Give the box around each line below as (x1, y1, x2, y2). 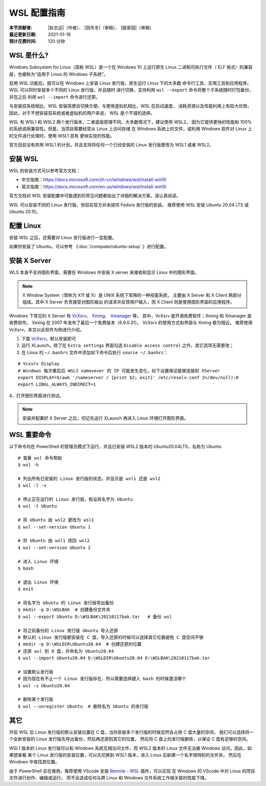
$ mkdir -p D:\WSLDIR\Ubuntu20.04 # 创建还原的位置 (18, 642, 142, 647)
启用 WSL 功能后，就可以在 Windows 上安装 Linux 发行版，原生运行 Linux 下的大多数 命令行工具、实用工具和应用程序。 (9, 80, 252, 86)
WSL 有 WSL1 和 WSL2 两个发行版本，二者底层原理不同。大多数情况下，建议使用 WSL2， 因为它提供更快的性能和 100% (9, 119, 252, 125)
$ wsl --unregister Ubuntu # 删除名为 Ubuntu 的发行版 (18, 703, 149, 709)
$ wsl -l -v (18, 483, 47, 488)
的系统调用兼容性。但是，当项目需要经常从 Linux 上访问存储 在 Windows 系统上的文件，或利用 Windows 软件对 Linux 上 (9, 126, 252, 132)
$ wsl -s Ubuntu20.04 (18, 683, 70, 688)
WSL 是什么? (9, 51, 49, 60)
